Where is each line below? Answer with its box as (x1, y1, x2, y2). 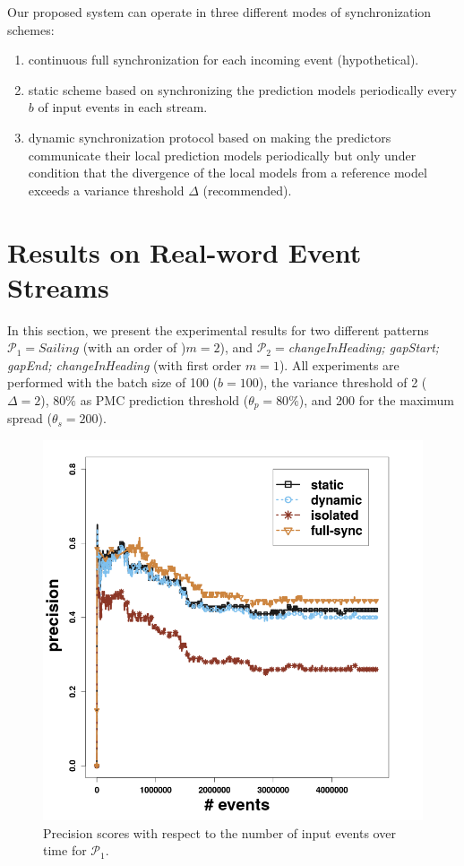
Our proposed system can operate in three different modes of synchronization (7, 3, 432, 21)
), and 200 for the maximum (298, 391, 454, 410)
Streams (7, 268, 109, 305)
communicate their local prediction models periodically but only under (28, 145, 417, 164)
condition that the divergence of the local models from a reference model (28, 163, 427, 182)
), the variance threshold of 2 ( (258, 373, 427, 392)
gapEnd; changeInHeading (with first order (7, 355, 242, 374)
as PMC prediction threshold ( (80, 391, 249, 410)
